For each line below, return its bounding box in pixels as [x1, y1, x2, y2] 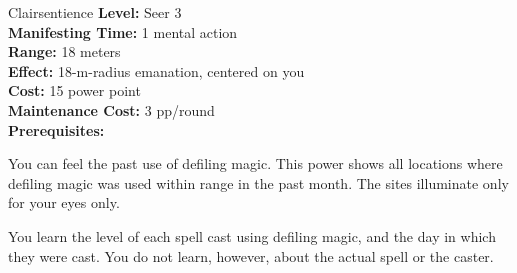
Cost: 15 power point [8, 80, 141, 101]
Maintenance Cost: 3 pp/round [8, 99, 215, 120]
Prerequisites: [8, 119, 105, 140]
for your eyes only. [8, 192, 120, 213]
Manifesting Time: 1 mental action [8, 21, 238, 42]
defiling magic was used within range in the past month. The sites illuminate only [8, 172, 509, 193]
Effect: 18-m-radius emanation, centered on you [8, 60, 305, 81]
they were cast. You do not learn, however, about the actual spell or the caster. [8, 245, 494, 266]
